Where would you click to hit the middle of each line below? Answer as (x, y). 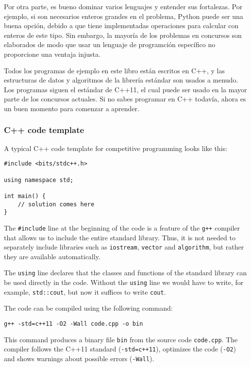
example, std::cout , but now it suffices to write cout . (85, 292)
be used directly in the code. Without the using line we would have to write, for (124, 282)
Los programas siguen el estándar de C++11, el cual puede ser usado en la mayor (125, 89)
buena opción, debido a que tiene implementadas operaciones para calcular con (121, 25)
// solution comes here (56, 204)
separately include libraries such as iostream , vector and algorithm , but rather (124, 247)
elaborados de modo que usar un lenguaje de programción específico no (110, 44)
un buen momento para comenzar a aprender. (72, 108)
